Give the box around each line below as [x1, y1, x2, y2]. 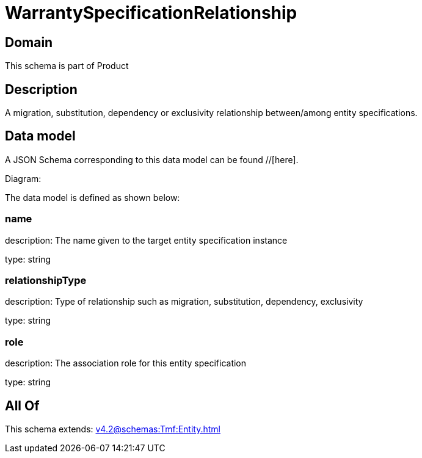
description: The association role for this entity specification [5, 358, 247, 369]
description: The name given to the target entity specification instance [5, 234, 288, 245]
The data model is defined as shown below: [5, 192, 180, 203]
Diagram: [5, 173, 42, 184]
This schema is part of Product [5, 60, 129, 71]
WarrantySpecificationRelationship [5, 2, 297, 23]
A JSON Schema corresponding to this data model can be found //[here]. [5, 154, 299, 165]
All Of [5, 398, 40, 413]
